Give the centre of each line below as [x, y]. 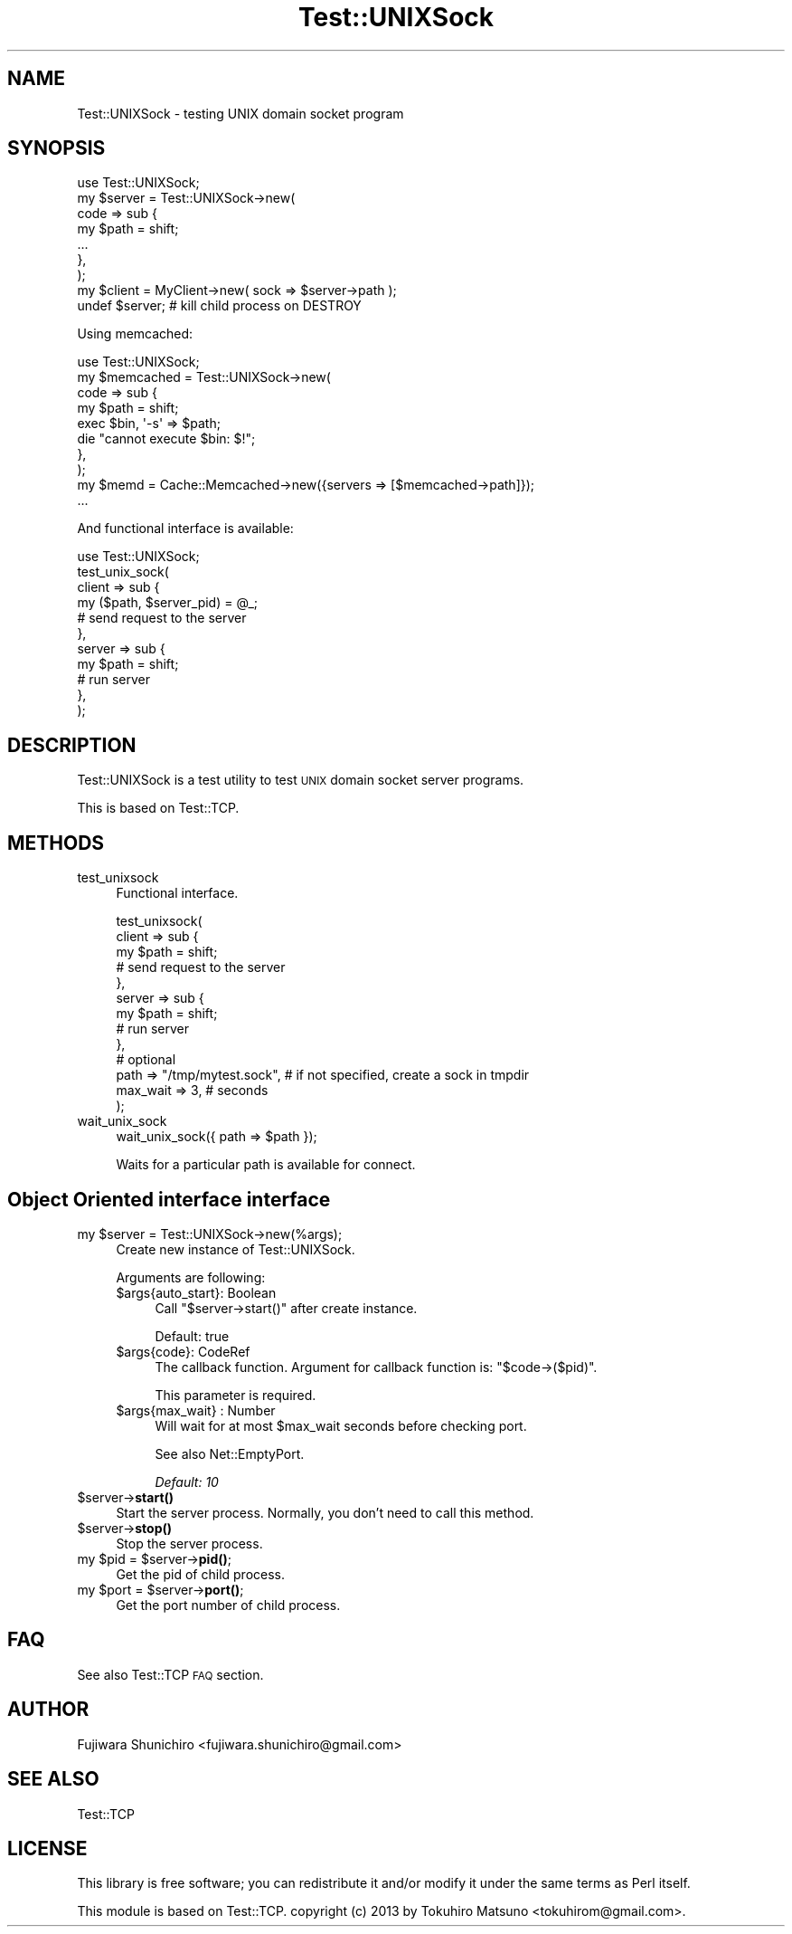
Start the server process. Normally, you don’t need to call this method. [325, 1512]
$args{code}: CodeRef [183, 1351]
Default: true [192, 1336]
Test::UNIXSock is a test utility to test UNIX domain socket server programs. [301, 780]
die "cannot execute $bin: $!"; [166, 439]
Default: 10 [187, 1481]
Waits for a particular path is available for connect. [266, 1165]
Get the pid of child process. [201, 1574]
